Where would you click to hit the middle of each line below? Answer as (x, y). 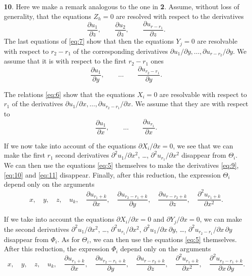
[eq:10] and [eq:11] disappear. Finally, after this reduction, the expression (112, 174)
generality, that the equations (48, 16)
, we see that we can (203, 145)
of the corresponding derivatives (120, 51)
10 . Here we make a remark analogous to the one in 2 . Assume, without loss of (122, 6)
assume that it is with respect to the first (65, 61)
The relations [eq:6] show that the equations (69, 94)
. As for (69, 239)
